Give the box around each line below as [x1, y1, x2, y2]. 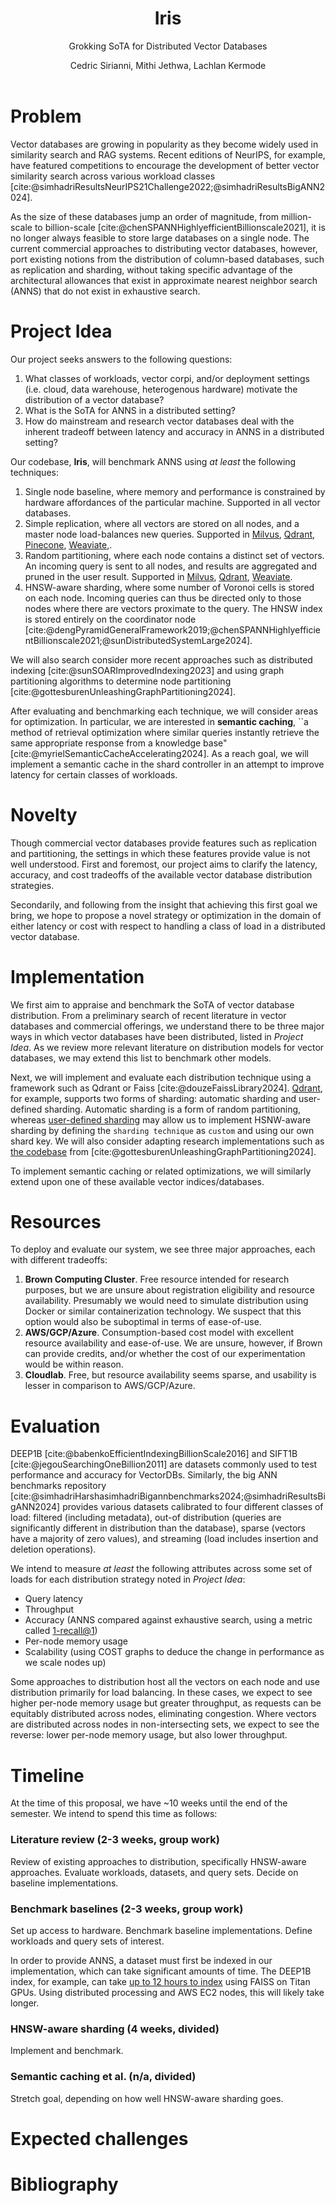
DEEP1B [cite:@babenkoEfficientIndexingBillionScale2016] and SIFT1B [10, 1448, 298, 1460]
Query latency [24, 1593, 83, 1605]
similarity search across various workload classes [10, 170, 216, 182]
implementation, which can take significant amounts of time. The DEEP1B [10, 1965, 312, 1977]
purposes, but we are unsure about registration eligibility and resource [24, 1284, 315, 1296]
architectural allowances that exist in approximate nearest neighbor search [10, 274, 318, 286]
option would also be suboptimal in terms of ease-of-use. [24, 1316, 262, 1328]
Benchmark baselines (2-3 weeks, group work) [10, 1902, 244, 1916]
